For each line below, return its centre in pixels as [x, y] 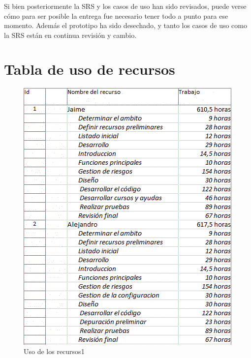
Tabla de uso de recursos [90, 69]
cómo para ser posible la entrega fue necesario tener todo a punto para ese [116, 15]
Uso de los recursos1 [54, 351]
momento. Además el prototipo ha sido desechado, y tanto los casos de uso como [126, 25]
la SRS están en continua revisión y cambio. [70, 35]
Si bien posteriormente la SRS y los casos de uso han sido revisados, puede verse [125, 6]
